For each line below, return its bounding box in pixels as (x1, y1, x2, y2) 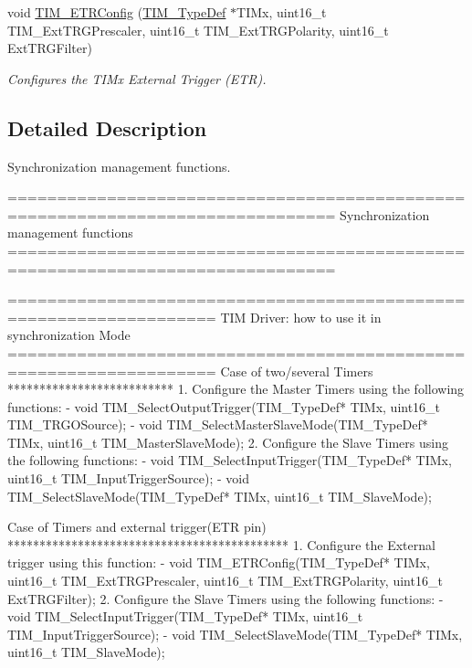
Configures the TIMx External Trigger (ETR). (7, 69, 267, 88)
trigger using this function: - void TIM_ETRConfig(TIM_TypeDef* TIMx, (7, 553, 430, 572)
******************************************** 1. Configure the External (7, 535, 435, 554)
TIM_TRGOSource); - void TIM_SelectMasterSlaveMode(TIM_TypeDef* (7, 415, 428, 434)
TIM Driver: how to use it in (220, 307, 382, 326)
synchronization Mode (7, 325, 131, 345)
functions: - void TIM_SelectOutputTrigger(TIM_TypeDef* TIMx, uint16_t (7, 397, 441, 416)
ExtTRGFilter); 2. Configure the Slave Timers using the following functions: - (7, 588, 444, 608)
